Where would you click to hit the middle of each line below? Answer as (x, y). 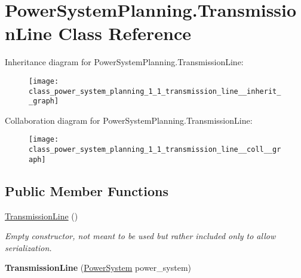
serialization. (28, 247)
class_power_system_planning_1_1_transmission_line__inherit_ (155, 91)
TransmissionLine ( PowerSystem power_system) (98, 268)
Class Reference (125, 33)
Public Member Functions (87, 190)
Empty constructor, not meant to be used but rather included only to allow (140, 236)
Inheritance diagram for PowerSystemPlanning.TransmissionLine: (124, 62)
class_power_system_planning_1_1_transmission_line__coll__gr (155, 150)
